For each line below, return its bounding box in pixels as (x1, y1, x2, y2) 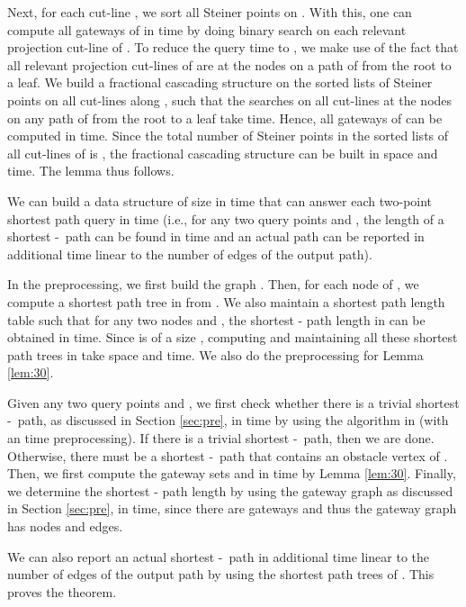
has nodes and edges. (7, 517, 123, 536)
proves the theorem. (7, 582, 117, 601)
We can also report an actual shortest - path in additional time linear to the (7, 547, 430, 566)
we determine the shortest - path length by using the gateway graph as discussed (7, 481, 453, 500)
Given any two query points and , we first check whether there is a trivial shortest (7, 393, 460, 412)
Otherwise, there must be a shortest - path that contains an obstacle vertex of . (7, 446, 448, 465)
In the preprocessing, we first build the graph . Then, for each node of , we (7, 275, 419, 294)
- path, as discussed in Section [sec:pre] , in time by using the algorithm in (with (7, 411, 449, 430)
